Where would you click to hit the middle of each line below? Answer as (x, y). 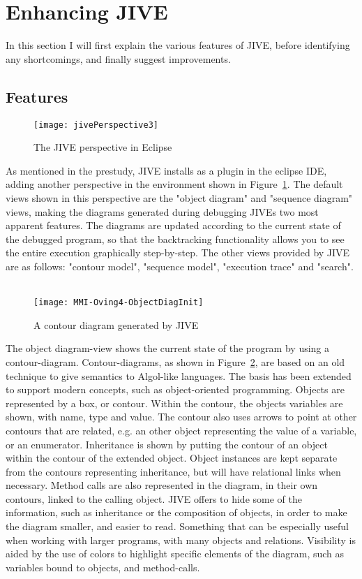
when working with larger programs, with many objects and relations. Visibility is (181, 540)
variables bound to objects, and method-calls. (103, 567)
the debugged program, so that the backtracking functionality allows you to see (175, 239)
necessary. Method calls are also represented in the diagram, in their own (162, 485)
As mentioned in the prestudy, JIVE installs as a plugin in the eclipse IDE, (166, 170)
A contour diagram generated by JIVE (116, 324)
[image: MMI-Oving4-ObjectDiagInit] (119, 303)
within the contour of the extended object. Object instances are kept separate (172, 458)
